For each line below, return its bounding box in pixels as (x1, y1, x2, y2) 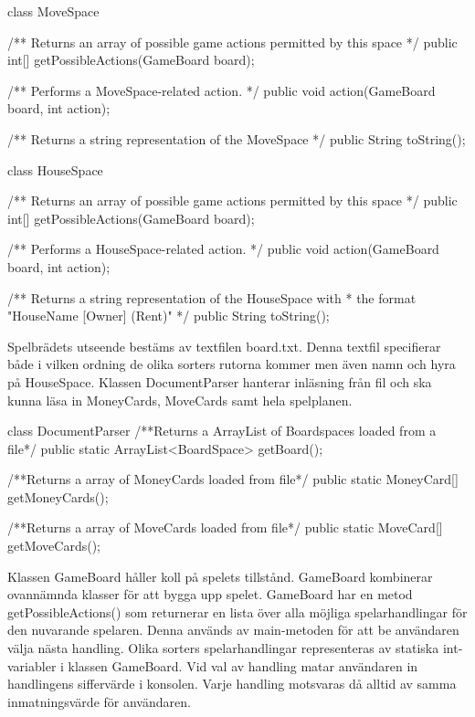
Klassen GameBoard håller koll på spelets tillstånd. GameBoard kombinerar (7, 566, 433, 585)
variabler (7, 656, 57, 675)
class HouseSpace (7, 160, 103, 179)
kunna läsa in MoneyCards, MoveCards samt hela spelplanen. (7, 390, 353, 409)
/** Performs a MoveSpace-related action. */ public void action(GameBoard (7, 80, 436, 100)
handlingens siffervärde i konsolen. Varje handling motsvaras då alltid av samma (7, 674, 457, 693)
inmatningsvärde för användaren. (7, 691, 191, 711)
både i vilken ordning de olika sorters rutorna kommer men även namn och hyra (7, 354, 456, 374)
